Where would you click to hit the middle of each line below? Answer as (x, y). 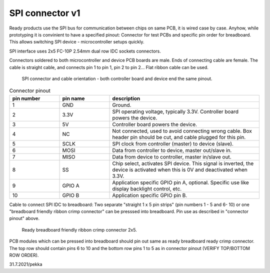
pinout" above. (24, 218)
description (126, 98)
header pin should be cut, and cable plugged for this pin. (179, 137)
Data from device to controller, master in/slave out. (172, 156)
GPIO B (71, 195)
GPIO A (71, 185)
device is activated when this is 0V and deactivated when (180, 169)
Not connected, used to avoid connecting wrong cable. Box (182, 131)
